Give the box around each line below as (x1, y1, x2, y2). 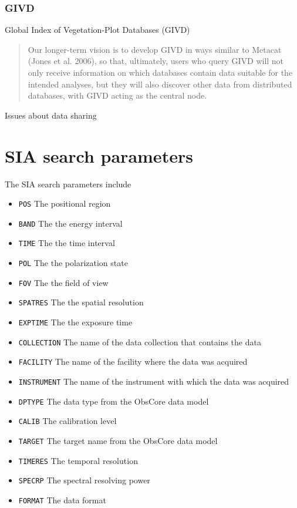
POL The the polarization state (18, 257, 128, 269)
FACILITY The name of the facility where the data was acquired (18, 355, 248, 368)
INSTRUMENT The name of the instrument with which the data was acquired (18, 375, 289, 387)
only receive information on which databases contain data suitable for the (28, 66, 293, 78)
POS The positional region (18, 197, 111, 210)
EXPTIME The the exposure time (18, 316, 133, 328)
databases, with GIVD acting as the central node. (28, 89, 207, 102)
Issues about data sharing (5, 109, 97, 121)
